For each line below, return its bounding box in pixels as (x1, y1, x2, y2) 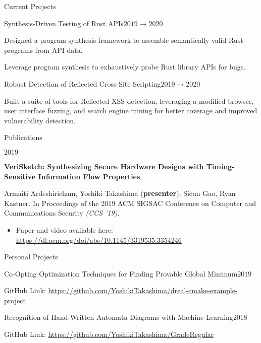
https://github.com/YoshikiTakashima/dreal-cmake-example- (48, 285, 238, 296)
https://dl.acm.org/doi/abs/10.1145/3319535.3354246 (16, 234, 182, 245)
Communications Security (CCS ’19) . (4, 208, 120, 218)
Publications (4, 132, 42, 143)
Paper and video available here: (16, 224, 113, 235)
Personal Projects (4, 251, 58, 262)
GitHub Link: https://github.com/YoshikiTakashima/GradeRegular (4, 329, 214, 339)
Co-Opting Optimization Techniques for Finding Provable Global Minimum (4, 268, 238, 279)
